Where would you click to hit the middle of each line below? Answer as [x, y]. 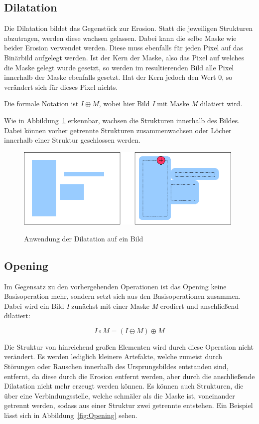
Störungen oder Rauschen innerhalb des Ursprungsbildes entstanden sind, [116, 366]
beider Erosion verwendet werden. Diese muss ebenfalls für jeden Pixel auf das [124, 48]
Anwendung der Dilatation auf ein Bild [84, 238]
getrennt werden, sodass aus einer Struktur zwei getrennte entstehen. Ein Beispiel [129, 405]
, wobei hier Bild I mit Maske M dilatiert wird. [171, 104]
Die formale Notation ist [41, 104]
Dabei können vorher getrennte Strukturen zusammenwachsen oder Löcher [118, 130]
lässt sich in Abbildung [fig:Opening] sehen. [71, 415]
